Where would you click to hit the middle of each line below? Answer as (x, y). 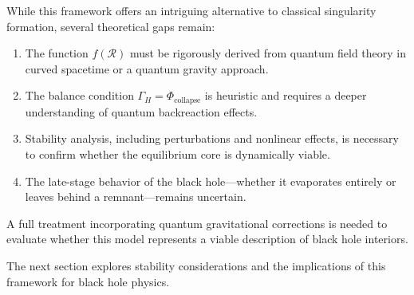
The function (57, 53)
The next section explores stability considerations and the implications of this (196, 265)
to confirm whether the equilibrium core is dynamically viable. (177, 154)
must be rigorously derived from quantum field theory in (268, 53)
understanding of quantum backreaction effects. (141, 111)
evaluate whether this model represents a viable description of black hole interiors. (207, 239)
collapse (187, 100)
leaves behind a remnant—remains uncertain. (136, 197)
